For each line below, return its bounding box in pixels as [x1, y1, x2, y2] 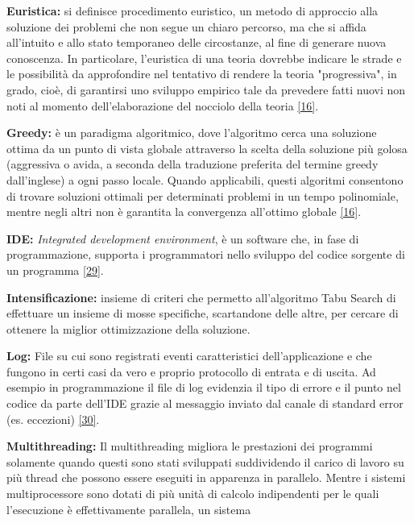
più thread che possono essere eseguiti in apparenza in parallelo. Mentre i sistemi [6, 469, 406, 486]
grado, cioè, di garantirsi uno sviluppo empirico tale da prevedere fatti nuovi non [6, 81, 406, 98]
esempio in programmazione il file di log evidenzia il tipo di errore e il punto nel [6, 379, 401, 396]
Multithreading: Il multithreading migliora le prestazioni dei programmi [6, 438, 373, 455]
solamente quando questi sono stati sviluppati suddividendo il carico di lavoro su [6, 453, 404, 470]
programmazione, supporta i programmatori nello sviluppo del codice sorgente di [6, 246, 405, 263]
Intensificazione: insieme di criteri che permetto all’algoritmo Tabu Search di [6, 288, 396, 305]
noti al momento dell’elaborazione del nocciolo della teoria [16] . [6, 97, 319, 114]
